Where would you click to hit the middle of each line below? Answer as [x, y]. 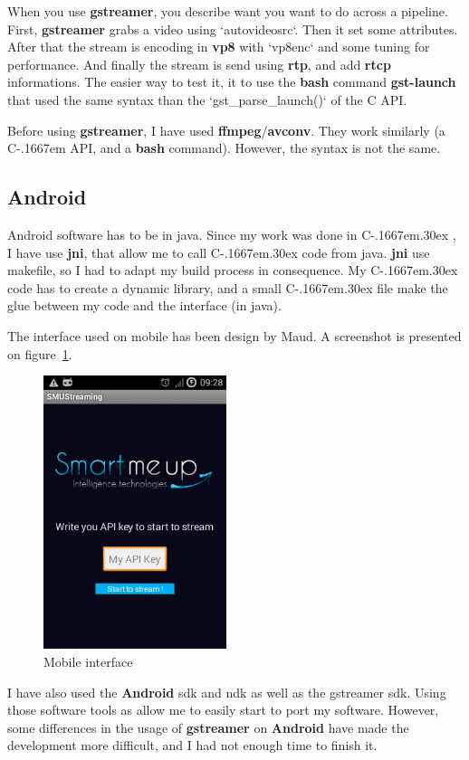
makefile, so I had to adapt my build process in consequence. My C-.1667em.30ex [233, 270]
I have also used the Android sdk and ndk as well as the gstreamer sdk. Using [227, 692]
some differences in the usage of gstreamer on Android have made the [208, 727]
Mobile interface [88, 662]
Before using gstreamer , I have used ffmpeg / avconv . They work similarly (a [226, 130]
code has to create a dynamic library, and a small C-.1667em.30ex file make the [228, 287]
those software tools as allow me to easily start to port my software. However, [223, 710]
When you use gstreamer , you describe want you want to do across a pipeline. [228, 11]
